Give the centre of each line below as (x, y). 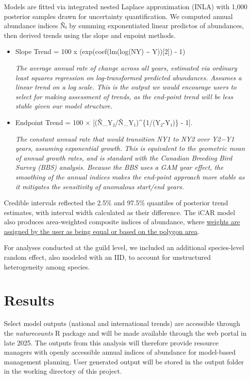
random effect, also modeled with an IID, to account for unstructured (107, 257)
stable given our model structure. (64, 106)
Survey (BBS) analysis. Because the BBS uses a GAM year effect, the (119, 167)
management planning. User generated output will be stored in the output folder (124, 361)
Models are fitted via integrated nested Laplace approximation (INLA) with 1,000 (126, 6)
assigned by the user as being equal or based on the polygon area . (102, 231)
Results (29, 300)
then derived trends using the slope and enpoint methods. (90, 35)
